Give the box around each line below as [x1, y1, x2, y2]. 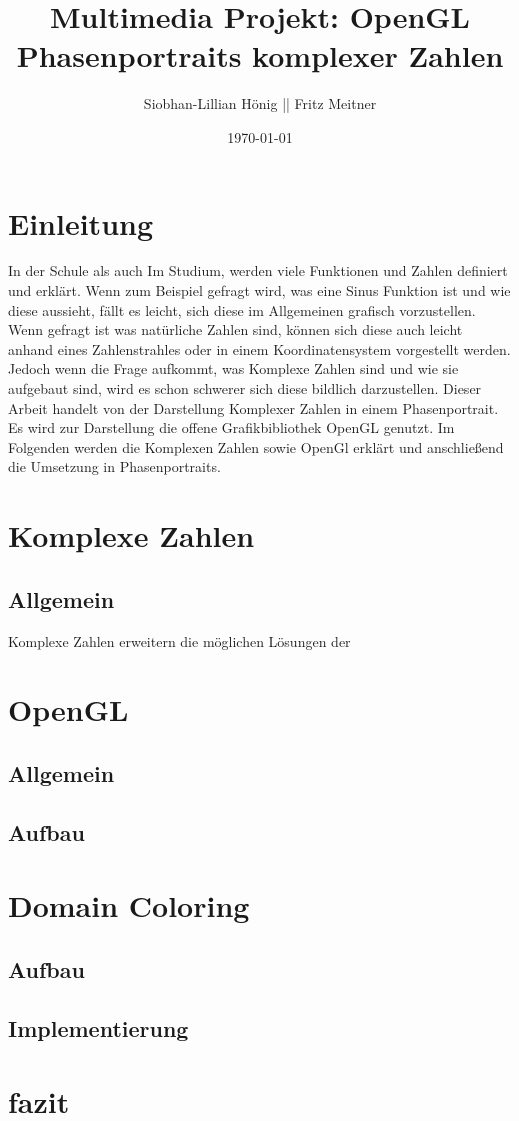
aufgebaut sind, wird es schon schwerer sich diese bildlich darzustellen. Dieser [8, 378, 482, 398]
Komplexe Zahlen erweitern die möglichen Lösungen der [8, 630, 351, 651]
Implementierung [8, 1012, 189, 1043]
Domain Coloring [8, 885, 250, 926]
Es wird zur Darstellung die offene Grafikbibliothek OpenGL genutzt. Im [8, 417, 455, 438]
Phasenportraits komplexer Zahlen [16, 35, 504, 76]
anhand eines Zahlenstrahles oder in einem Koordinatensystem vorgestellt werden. [8, 338, 511, 359]
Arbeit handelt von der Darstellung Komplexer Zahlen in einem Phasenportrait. [8, 397, 499, 418]
